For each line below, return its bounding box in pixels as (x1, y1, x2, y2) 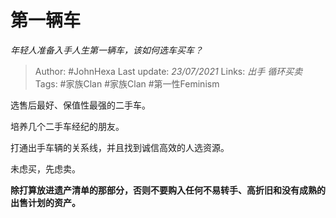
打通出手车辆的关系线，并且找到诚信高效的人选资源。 (10, 141, 230, 153)
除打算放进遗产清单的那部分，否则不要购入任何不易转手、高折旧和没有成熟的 (10, 184, 326, 196)
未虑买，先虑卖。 (10, 162, 81, 175)
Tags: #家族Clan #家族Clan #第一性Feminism (34, 77, 220, 90)
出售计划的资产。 (10, 196, 81, 208)
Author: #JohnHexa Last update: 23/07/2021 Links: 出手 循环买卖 (34, 65, 303, 77)
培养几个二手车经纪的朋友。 (10, 120, 125, 132)
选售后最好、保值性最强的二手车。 (10, 99, 151, 111)
